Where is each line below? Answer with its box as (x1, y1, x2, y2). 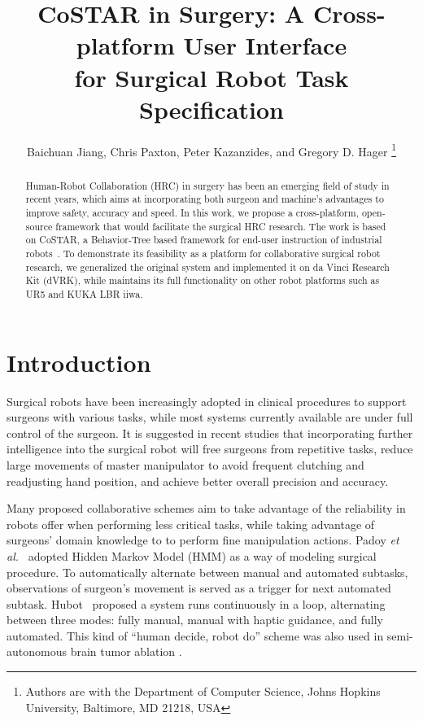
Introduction (7, 345, 151, 378)
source (25, 219, 53, 233)
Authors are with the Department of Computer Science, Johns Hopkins (25, 683, 381, 700)
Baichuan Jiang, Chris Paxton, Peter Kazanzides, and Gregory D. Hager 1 (26, 140, 397, 159)
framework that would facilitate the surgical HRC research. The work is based (55, 219, 386, 233)
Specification (139, 92, 284, 125)
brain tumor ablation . (70, 643, 182, 660)
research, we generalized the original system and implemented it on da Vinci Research (25, 260, 390, 273)
